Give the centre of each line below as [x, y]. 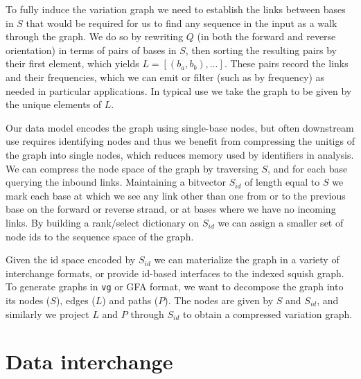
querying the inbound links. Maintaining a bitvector [116, 182]
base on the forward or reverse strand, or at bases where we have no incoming [171, 209]
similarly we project [47, 314]
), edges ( [76, 300]
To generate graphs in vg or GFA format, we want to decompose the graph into [175, 287]
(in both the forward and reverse [266, 36]
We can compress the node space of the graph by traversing [132, 168]
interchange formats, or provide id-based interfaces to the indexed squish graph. [175, 273]
